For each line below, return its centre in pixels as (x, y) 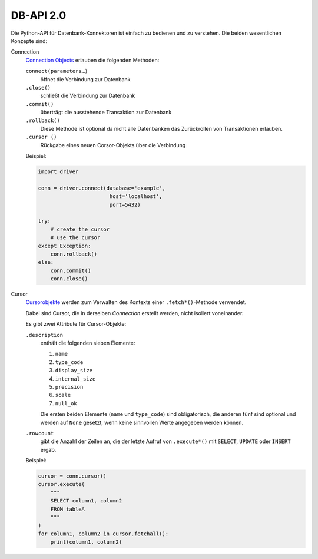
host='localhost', (136, 196)
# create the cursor (80, 229)
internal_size (75, 379)
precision (69, 387)
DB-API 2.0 (39, 15)
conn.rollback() (74, 254)
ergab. (48, 449)
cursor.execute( (62, 484)
